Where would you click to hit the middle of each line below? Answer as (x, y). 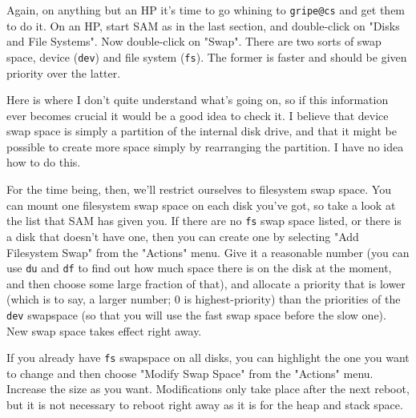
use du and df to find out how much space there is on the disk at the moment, (199, 268)
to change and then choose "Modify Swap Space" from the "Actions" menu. (190, 373)
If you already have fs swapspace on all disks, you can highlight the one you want (208, 358)
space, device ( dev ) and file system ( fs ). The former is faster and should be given (207, 56)
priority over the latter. (64, 72)
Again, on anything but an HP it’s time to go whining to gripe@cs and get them (206, 10)
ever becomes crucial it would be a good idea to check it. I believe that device (198, 115)
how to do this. (44, 162)
